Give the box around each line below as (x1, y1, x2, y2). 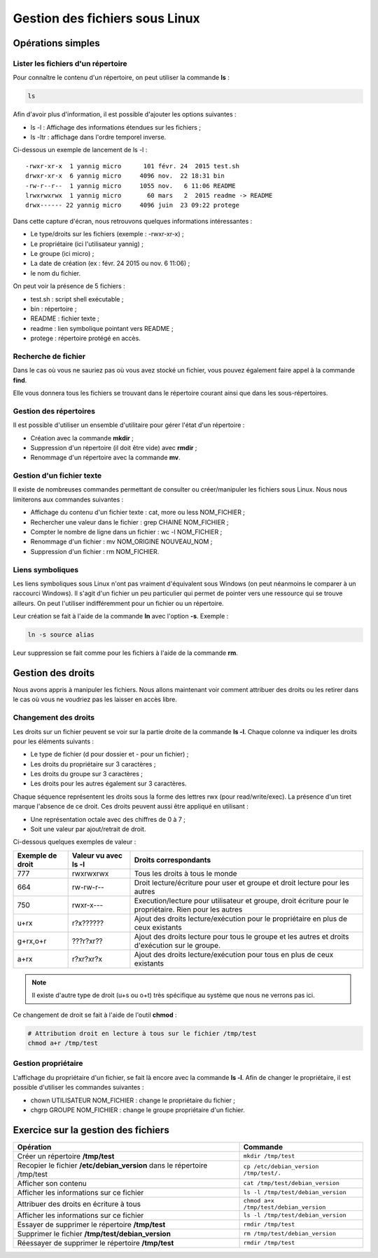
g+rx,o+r (17, 936, 47, 946)
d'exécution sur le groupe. (134, 940, 220, 950)
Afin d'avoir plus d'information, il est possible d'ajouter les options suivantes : (13, 110, 237, 119)
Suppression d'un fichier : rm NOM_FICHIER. (30, 547, 160, 555)
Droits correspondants (134, 855, 211, 865)
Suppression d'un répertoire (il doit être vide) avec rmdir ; (30, 443, 197, 452)
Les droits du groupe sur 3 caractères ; (30, 770, 143, 778)
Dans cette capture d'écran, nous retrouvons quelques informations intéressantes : (13, 217, 253, 225)
